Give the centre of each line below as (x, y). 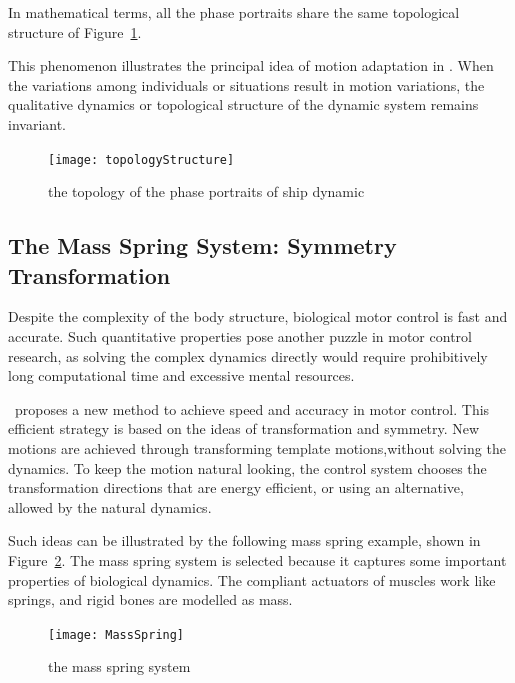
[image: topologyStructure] (141, 159)
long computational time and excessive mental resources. (181, 375)
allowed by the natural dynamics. (110, 506)
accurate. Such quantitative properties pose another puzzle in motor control (240, 336)
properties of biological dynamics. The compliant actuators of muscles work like (252, 579)
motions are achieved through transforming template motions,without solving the (257, 447)
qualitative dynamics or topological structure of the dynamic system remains (243, 104)
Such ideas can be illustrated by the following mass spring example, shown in (244, 540)
